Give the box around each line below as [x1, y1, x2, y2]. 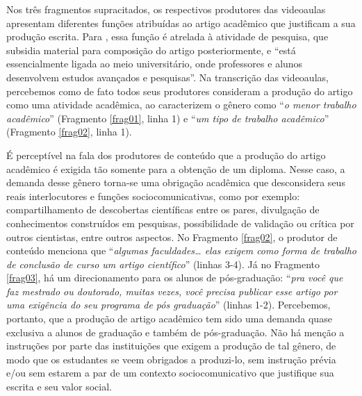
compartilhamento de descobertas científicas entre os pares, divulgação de [6, 202, 320, 217]
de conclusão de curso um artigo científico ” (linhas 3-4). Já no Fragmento [6, 256, 320, 271]
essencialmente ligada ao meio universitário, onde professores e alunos [6, 56, 303, 71]
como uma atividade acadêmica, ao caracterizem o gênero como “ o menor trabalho [6, 97, 356, 112]
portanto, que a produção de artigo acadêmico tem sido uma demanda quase [6, 311, 332, 326]
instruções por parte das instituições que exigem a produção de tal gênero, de [6, 338, 336, 353]
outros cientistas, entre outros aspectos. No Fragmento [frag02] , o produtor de [6, 229, 338, 244]
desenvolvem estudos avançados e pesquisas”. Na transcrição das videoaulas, [6, 69, 329, 84]
